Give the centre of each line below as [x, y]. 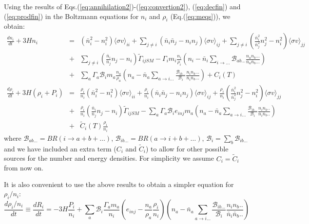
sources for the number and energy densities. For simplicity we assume [109, 158]
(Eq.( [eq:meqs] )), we [200, 16]
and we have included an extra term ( [60, 148]
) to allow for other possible [187, 148]
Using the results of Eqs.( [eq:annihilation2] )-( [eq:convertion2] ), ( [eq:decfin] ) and [122, 6]
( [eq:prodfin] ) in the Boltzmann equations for [71, 16]
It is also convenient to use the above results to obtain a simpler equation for [119, 184]
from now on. [24, 168]
